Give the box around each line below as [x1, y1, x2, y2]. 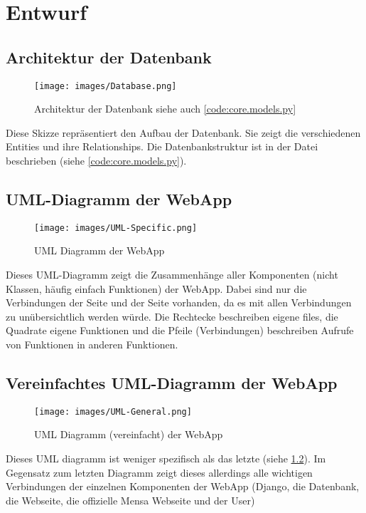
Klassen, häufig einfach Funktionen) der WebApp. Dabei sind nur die [6, 281, 307, 296]
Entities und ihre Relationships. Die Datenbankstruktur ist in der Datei [6, 139, 318, 154]
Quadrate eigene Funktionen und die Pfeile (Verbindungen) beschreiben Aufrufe [6, 323, 354, 338]
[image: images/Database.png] [34, 81, 177, 91]
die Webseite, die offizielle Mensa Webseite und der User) [6, 492, 255, 507]
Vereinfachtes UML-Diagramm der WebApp [6, 372, 338, 394]
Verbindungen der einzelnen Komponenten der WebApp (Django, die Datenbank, [6, 479, 360, 494]
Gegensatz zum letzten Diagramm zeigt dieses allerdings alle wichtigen [6, 465, 313, 480]
